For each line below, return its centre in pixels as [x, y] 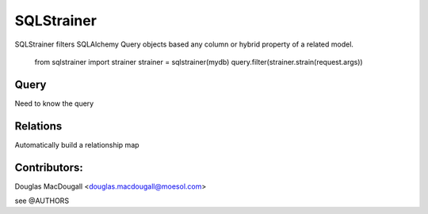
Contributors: [49, 167]
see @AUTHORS [42, 201]
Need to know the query [54, 103]
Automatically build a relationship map [77, 145]
